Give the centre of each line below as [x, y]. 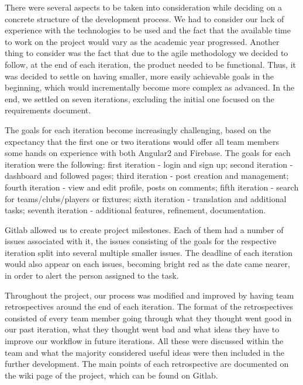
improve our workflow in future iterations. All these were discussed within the [144, 341]
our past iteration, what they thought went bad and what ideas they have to [142, 329]
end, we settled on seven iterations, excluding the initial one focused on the [140, 98]
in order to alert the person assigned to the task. [92, 275]
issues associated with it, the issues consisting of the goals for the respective [141, 241]
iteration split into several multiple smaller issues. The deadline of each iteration [149, 252]
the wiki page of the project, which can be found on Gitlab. [111, 375]
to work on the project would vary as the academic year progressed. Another [142, 41]
